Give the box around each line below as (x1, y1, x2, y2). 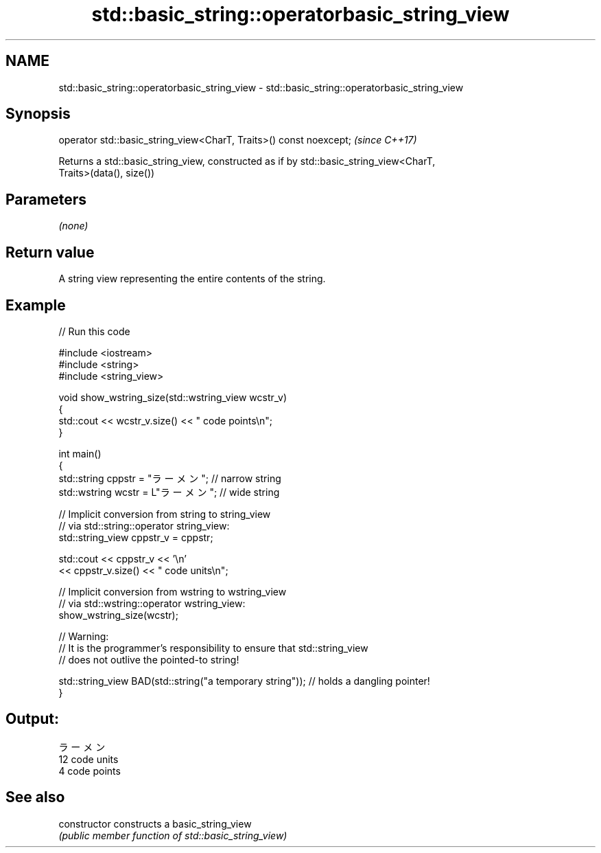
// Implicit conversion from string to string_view (58, 508, 271, 520)
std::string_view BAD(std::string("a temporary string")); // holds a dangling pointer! (58, 674, 430, 687)
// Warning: (58, 630, 109, 642)
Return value (5, 243, 95, 261)
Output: (5, 710, 59, 728)
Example (5, 296, 66, 314)
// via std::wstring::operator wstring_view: (58, 597, 246, 609)
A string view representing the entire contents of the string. (58, 273, 326, 285)
